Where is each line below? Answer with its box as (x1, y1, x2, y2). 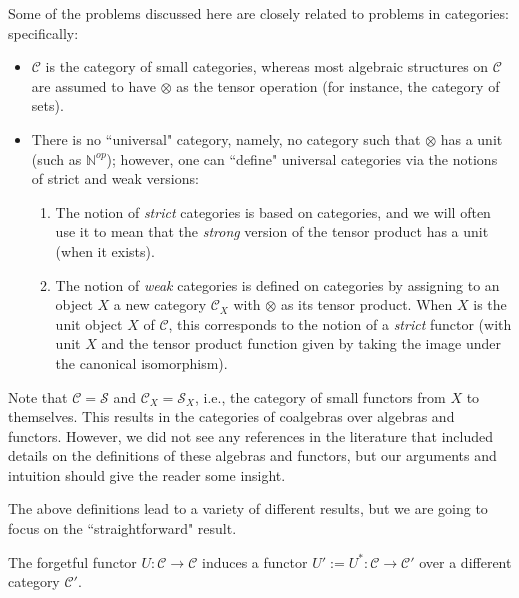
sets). (31, 95, 64, 116)
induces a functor (202, 551, 308, 572)
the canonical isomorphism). (55, 352, 228, 373)
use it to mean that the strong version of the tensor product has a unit (55, 221, 489, 242)
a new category (113, 294, 207, 315)
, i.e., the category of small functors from (195, 386, 446, 407)
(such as (31, 148, 82, 169)
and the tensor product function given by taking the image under (101, 333, 502, 354)
